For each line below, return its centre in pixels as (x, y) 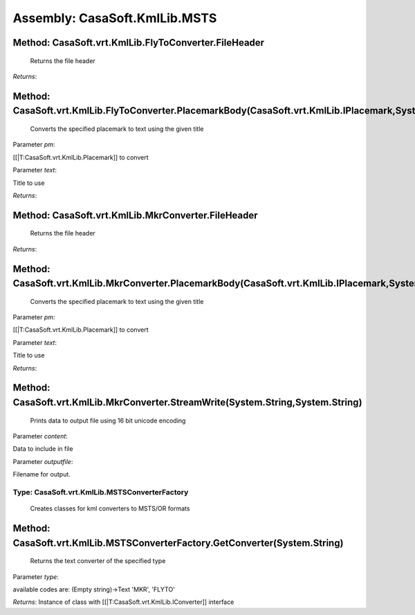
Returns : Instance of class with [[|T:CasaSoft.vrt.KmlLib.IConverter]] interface (123, 602)
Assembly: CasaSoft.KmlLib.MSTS (115, 18)
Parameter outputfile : (43, 461)
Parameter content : (40, 436)
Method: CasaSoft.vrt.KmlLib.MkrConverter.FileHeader (136, 215)
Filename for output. (41, 474)
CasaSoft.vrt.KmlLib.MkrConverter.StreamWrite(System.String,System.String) (187, 403)
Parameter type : (36, 577)
